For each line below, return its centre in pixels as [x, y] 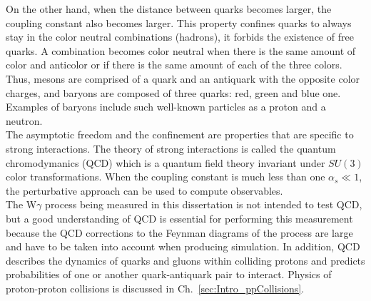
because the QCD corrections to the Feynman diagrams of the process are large [179, 232]
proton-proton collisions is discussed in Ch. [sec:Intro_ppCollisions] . [155, 288]
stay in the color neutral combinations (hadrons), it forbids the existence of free [180, 37]
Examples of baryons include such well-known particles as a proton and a [166, 107]
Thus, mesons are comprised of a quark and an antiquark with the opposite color [183, 78]
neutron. [24, 120]
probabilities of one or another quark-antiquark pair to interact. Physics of [169, 274]
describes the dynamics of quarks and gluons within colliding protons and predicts [185, 260]
